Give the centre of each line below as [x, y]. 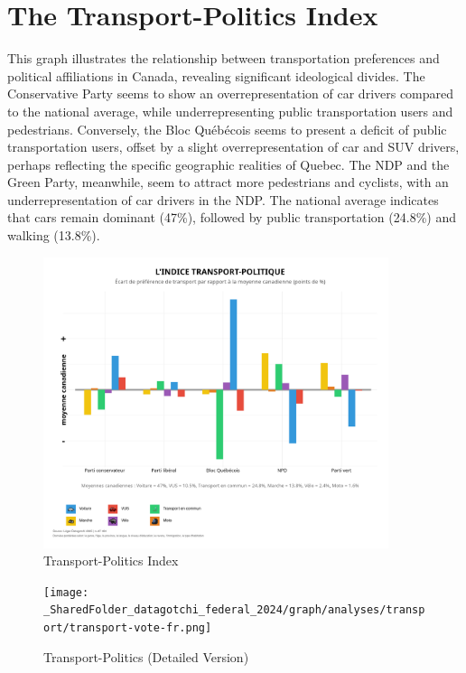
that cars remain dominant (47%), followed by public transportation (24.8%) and [232, 217]
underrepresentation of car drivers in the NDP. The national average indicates [223, 199]
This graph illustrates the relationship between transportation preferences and [224, 58]
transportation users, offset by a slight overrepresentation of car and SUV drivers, [233, 147]
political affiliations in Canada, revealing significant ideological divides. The [216, 75]
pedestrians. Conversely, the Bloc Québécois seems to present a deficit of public [227, 129]
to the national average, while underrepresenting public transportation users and [230, 111]
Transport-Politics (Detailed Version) [146, 656]
